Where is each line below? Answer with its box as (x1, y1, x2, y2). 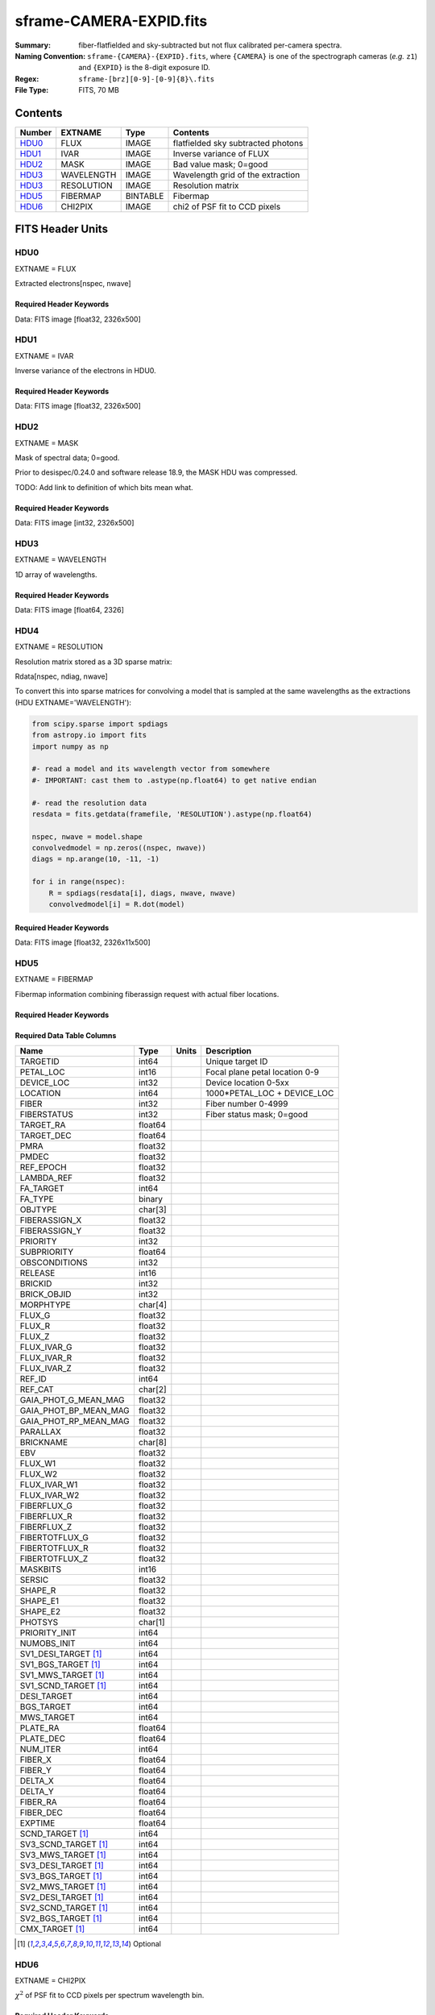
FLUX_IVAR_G (19, 1341, 72, 1352)
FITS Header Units (14, 222, 109, 236)
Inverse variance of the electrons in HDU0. (14, 366, 156, 376)
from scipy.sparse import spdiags (31, 719, 168, 729)
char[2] (138, 1383, 167, 1394)
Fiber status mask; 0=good (205, 1108, 309, 1120)
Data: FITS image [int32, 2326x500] (14, 518, 135, 528)
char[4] (138, 1298, 168, 1310)
